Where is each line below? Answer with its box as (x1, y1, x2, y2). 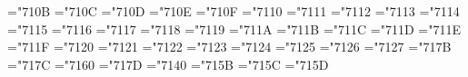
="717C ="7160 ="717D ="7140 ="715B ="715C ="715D (7, 54, 329, 73)
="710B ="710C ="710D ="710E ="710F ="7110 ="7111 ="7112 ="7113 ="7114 (7, 2, 460, 20)
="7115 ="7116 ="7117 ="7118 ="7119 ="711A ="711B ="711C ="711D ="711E (7, 19, 461, 38)
